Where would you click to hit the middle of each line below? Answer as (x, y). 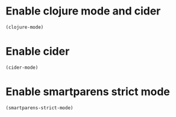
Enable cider (38, 51)
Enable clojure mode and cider (83, 11)
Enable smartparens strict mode (88, 91)
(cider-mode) (22, 68)
